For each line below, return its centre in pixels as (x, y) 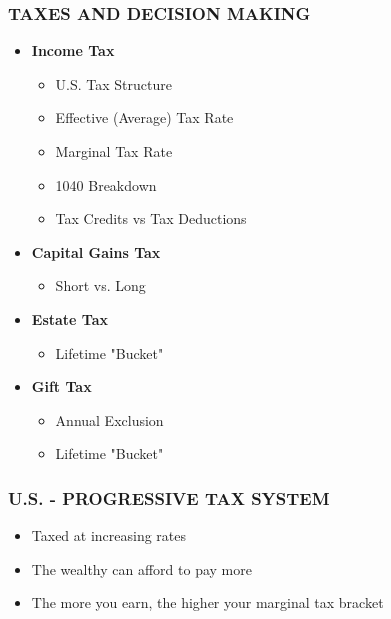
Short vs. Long (100, 285)
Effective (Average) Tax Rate (144, 117)
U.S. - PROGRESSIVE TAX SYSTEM (169, 497)
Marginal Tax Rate (114, 151)
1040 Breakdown (106, 184)
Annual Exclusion (109, 419)
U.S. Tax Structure (113, 83)
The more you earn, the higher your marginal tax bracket (207, 602)
